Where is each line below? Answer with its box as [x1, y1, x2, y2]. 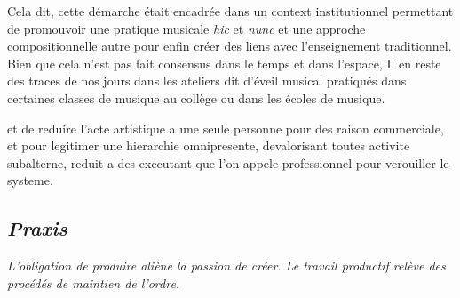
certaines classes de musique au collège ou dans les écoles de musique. [7, 88, 385, 107]
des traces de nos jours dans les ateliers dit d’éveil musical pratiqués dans [7, 71, 407, 90]
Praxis [7, 214, 67, 242]
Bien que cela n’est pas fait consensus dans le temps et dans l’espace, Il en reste [7, 53, 441, 72]
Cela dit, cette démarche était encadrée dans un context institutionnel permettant [7, 2, 454, 20]
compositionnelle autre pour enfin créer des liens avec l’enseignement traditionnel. [7, 36, 452, 55]
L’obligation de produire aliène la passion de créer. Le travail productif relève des [7, 256, 446, 275]
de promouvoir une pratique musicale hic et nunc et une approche [7, 19, 366, 37]
